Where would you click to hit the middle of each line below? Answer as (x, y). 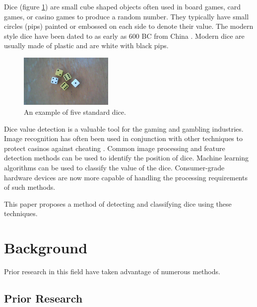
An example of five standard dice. (75, 112)
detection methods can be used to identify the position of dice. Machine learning (127, 158)
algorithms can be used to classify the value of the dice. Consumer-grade (114, 167)
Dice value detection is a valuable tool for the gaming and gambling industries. (124, 128)
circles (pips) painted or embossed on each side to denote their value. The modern (129, 26)
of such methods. (30, 187)
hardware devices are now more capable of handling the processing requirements (126, 177)
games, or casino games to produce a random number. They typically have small (127, 16)
